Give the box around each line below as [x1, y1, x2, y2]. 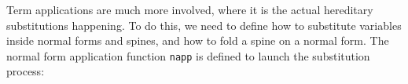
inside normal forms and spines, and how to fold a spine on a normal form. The [6, 32, 389, 49]
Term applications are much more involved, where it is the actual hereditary [6, 2, 373, 17]
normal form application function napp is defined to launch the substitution [6, 47, 370, 64]
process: [6, 63, 45, 79]
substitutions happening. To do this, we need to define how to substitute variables [6, 16, 402, 33]
